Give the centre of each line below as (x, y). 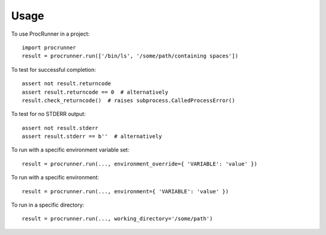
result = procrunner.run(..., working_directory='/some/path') (117, 219)
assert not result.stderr (60, 128)
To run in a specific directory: (48, 205)
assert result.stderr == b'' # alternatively (92, 137)
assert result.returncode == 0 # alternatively (95, 92)
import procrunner (49, 47)
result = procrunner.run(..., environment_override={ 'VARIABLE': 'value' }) (140, 164)
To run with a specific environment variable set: (70, 150)
